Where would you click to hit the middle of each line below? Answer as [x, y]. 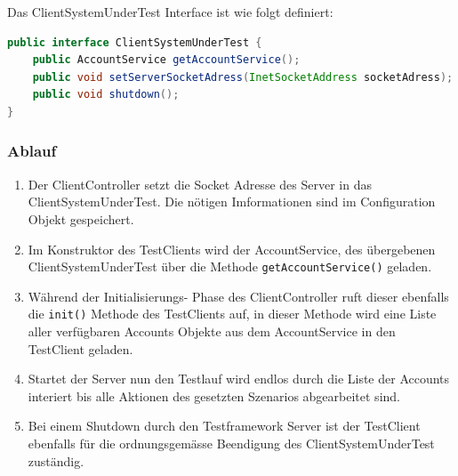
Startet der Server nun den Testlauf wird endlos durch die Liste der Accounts [239, 379]
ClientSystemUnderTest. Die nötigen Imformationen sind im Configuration [232, 202]
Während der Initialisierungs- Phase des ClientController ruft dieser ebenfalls [238, 296]
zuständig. [56, 460]
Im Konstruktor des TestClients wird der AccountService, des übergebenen [232, 249]
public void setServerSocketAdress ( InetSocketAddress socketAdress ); [243, 77]
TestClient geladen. [80, 348]
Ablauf [32, 151]
